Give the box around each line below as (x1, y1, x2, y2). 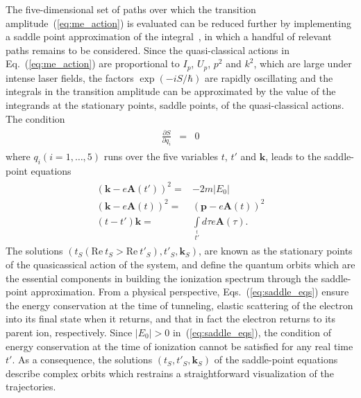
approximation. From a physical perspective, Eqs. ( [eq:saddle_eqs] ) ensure (31, 284, 349, 299)
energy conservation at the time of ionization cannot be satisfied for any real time (6, 338, 353, 353)
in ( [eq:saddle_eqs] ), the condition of (172, 325, 332, 340)
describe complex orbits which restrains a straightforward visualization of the (6, 365, 334, 380)
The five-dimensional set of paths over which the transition (6, 2, 256, 16)
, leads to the (265, 149, 321, 164)
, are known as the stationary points (199, 243, 353, 258)
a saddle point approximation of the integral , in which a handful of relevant (6, 29, 332, 44)
